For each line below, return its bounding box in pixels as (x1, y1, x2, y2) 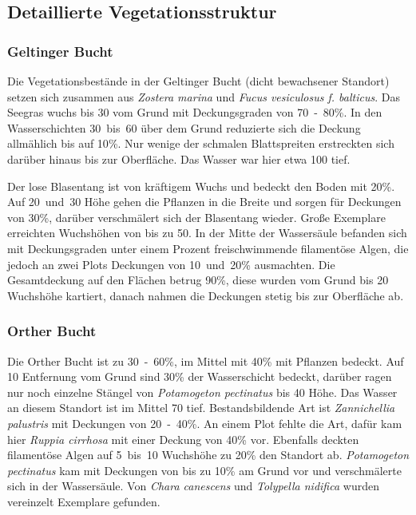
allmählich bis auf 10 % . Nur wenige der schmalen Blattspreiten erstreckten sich (7, 135, 394, 152)
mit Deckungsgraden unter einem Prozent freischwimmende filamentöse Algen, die (7, 240, 409, 256)
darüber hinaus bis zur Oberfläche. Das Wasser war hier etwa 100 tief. (7, 150, 351, 167)
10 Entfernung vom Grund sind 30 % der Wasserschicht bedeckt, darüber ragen (7, 368, 392, 385)
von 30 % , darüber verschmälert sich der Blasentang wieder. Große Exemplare (7, 208, 386, 225)
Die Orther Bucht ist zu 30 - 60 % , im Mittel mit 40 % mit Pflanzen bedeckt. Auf (7, 352, 404, 369)
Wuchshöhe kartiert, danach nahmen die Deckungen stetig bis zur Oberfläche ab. (7, 287, 404, 303)
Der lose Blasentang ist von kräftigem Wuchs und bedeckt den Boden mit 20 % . (7, 177, 395, 194)
